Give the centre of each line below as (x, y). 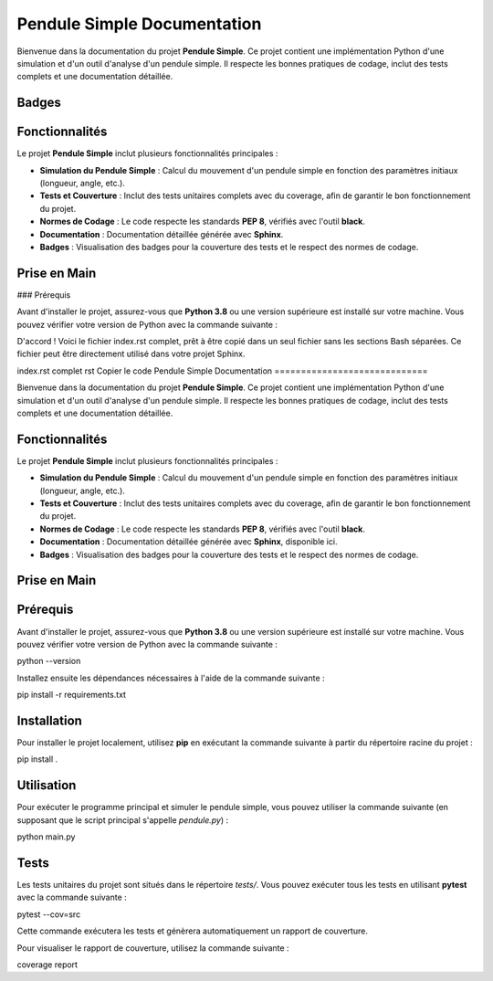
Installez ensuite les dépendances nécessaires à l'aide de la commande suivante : (171, 678)
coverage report (47, 965)
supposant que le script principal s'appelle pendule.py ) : (123, 820)
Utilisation (47, 786)
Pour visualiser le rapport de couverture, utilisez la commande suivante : (153, 948)
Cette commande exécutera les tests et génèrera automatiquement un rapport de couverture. (193, 931)
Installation (49, 720)
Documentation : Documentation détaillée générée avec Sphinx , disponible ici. (189, 542)
